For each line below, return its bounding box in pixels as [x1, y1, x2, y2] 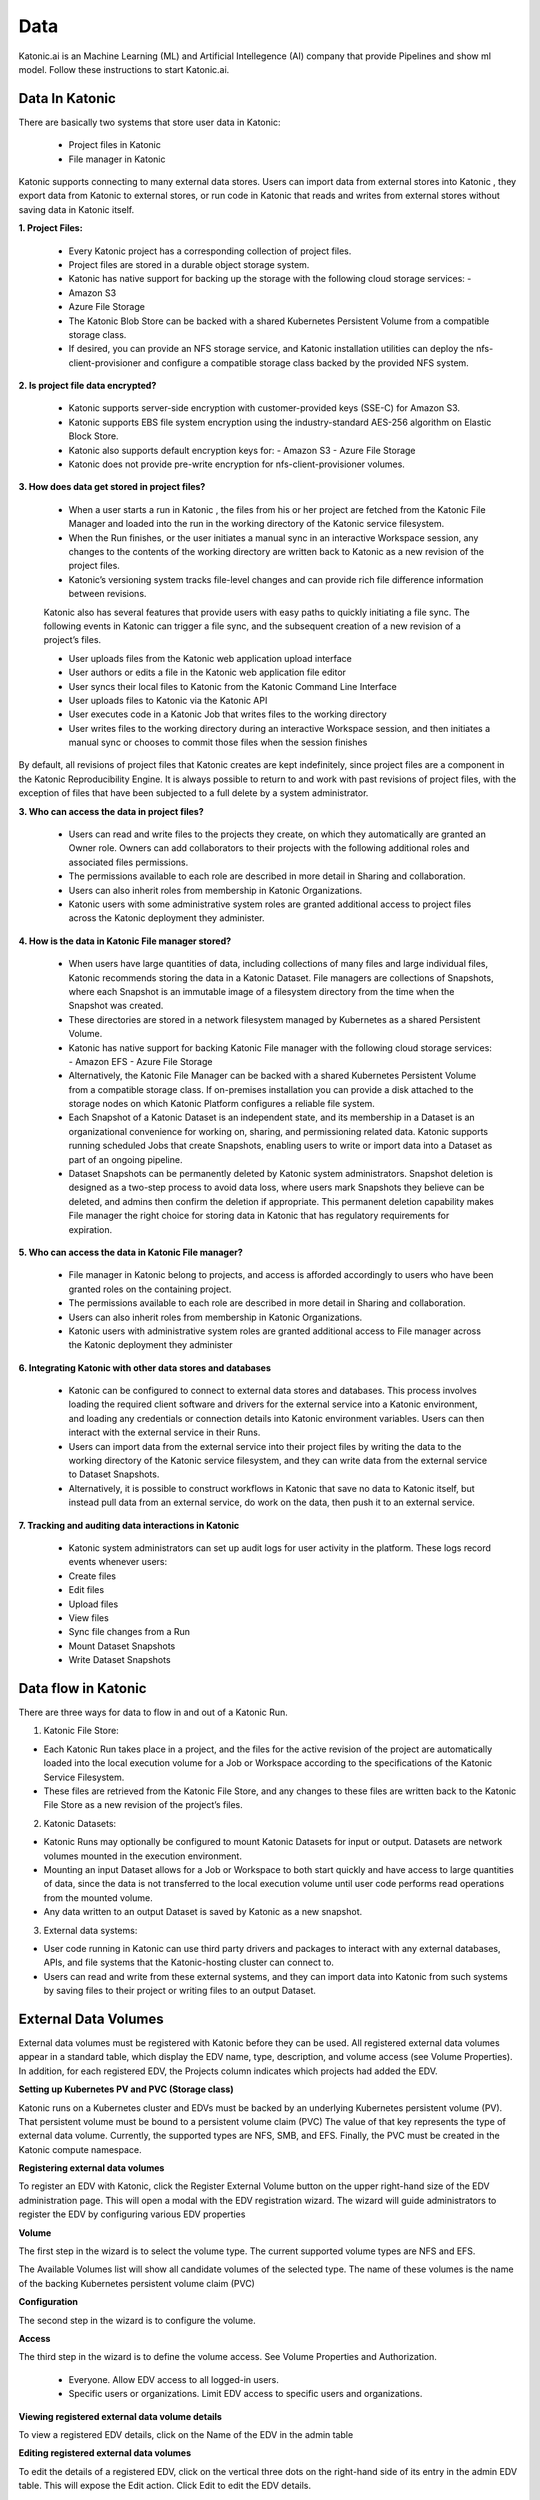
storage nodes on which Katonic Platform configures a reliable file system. [68, 1098, 375, 1110]
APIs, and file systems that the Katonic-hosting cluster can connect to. [43, 1956, 335, 1969]
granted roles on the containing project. [68, 1283, 232, 1295]
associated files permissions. [68, 856, 189, 868]
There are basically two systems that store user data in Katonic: [18, 116, 281, 128]
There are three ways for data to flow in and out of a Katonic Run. [18, 1706, 289, 1719]
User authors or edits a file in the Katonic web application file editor [68, 666, 347, 679]
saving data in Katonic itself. [18, 203, 135, 215]
